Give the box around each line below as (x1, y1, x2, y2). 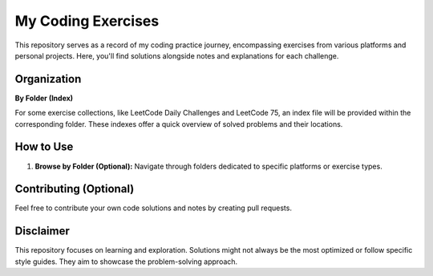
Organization (14, 72, 82, 86)
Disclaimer (14, 225, 70, 238)
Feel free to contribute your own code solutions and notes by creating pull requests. (14, 203, 293, 213)
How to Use (14, 140, 74, 154)
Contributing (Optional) (14, 182, 135, 196)
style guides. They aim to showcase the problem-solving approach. (14, 257, 238, 266)
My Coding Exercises (14, 12, 160, 30)
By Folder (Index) (14, 93, 74, 103)
